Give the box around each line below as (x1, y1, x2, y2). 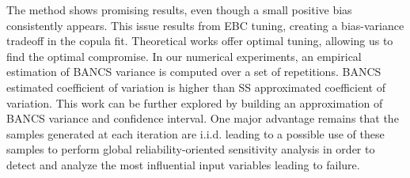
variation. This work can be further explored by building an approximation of (6, 94, 383, 111)
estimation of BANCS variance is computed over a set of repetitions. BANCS (6, 63, 382, 80)
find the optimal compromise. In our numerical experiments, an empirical (6, 47, 362, 64)
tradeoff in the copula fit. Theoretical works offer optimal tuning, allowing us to (6, 32, 393, 49)
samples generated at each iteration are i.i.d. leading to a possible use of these (6, 125, 385, 142)
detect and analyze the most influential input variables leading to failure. (6, 156, 360, 172)
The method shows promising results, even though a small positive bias (6, 2, 352, 17)
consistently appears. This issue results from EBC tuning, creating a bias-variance (6, 17, 404, 33)
